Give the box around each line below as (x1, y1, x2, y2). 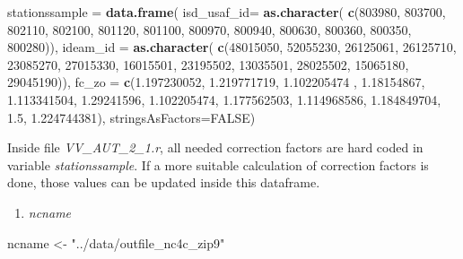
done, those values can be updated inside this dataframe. (7, 173, 320, 192)
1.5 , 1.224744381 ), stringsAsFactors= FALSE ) (7, 108, 256, 126)
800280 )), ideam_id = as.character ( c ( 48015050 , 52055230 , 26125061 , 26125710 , (7, 38, 457, 56)
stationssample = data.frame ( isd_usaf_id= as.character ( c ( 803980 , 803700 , (7, 3, 446, 21)
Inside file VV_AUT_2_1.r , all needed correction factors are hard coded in (7, 138, 424, 157)
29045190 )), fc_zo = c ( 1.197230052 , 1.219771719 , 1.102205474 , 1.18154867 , (7, 73, 425, 91)
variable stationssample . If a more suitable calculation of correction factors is (7, 155, 429, 174)
